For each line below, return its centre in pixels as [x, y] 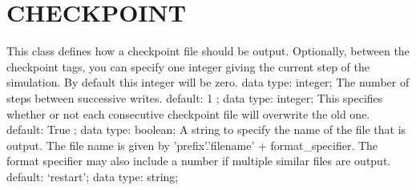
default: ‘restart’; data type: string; [93, 176]
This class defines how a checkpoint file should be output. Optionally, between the [208, 51]
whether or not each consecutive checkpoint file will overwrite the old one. [188, 113]
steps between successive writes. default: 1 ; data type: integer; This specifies [195, 97]
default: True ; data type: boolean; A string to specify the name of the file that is [206, 129]
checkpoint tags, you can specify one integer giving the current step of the [188, 66]
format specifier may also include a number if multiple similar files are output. [199, 161]
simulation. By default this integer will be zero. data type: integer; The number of [208, 82]
